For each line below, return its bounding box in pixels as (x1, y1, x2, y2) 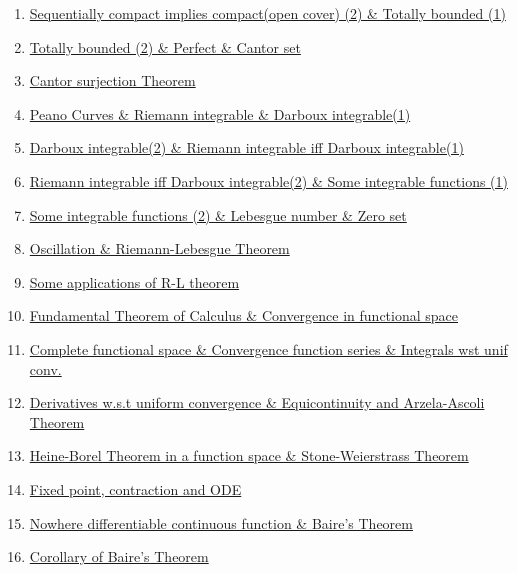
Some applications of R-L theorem (29, 271, 240, 292)
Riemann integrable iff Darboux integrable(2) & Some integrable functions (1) (29, 170, 509, 191)
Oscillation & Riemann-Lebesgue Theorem (29, 238, 290, 259)
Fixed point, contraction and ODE (29, 478, 242, 499)
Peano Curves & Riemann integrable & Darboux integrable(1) (29, 103, 411, 124)
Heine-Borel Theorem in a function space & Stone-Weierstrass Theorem (29, 445, 469, 466)
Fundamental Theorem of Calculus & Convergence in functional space (29, 305, 458, 326)
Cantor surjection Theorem (29, 70, 196, 91)
